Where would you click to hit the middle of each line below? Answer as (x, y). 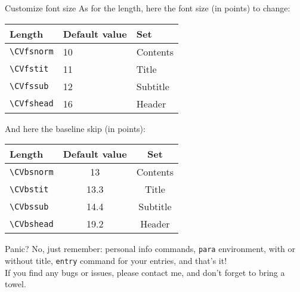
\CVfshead (32, 104)
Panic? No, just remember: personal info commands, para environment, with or (150, 249)
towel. (16, 284)
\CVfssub (29, 86)
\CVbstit (29, 189)
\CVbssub (29, 206)
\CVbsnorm (32, 172)
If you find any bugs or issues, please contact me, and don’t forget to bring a (145, 272)
